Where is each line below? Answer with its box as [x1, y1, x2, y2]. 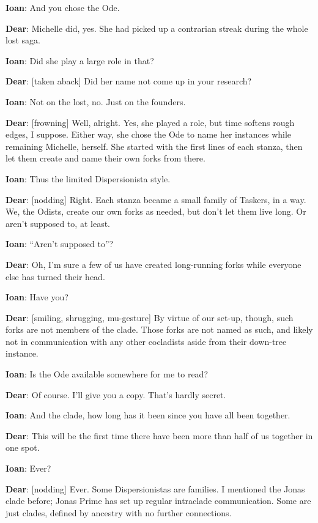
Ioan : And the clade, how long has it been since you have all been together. [6, 409, 290, 421]
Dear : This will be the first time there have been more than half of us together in [6, 429, 313, 442]
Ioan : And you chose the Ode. [6, 1, 120, 13]
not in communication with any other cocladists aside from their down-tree [6, 335, 287, 347]
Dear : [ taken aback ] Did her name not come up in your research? [6, 75, 252, 87]
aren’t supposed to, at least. [6, 217, 110, 229]
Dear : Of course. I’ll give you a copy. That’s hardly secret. [6, 388, 226, 401]
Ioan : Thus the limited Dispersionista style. [6, 172, 171, 185]
